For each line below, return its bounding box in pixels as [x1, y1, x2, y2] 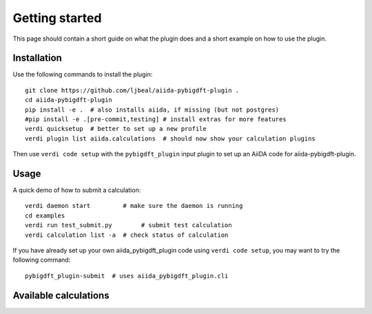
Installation [12, 52, 62, 64]
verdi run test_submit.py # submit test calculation [25, 221, 232, 229]
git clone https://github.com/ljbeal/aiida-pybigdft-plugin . [25, 86, 240, 94]
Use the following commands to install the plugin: [12, 70, 153, 78]
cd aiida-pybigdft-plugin [25, 96, 113, 104]
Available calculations [12, 289, 110, 301]
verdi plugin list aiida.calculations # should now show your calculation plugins [25, 134, 316, 143]
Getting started [12, 10, 102, 25]
